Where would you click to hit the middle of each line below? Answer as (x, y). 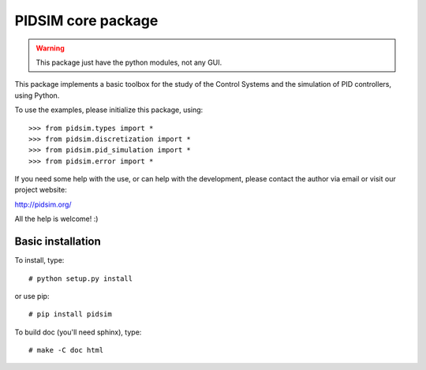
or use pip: (32, 296)
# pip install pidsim (70, 314)
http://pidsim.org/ (43, 204)
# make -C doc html (66, 350)
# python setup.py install (81, 278)
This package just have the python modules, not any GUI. (129, 62)
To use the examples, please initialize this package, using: (109, 110)
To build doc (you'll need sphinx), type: (78, 332)
